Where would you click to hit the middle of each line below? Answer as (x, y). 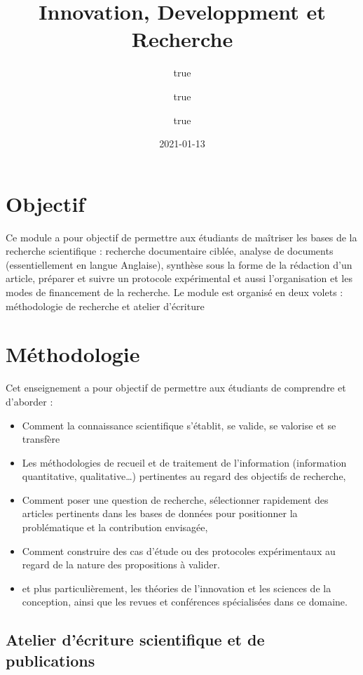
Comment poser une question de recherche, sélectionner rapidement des (175, 499)
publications (50, 660)
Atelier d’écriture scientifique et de (135, 640)
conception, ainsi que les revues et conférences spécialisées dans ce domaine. (185, 602)
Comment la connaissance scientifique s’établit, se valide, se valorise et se (179, 425)
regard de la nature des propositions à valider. (121, 564)
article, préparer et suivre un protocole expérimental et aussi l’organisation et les (179, 278)
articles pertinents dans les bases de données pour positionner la (160, 513)
